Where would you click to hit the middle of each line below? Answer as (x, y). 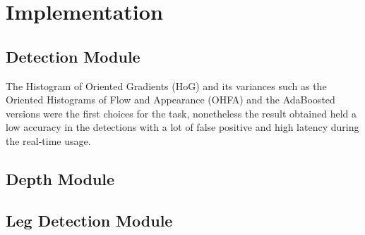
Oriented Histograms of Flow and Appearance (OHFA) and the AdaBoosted (170, 100)
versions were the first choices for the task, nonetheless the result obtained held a (181, 113)
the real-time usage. (48, 140)
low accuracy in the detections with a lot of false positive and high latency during (182, 127)
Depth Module (60, 178)
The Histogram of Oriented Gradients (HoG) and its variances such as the (166, 85)
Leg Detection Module (89, 220)
